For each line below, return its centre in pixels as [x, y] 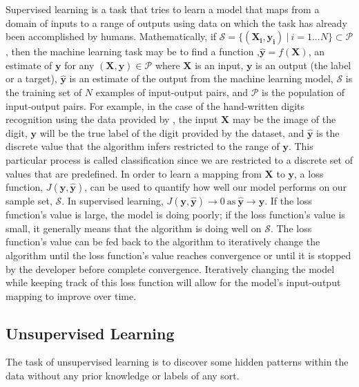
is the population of [303, 92]
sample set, [29, 201]
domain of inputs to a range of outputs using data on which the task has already [176, 22]
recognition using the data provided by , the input [112, 119]
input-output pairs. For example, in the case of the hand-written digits [155, 105]
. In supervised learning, [113, 201]
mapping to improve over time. [71, 295]
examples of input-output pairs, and [172, 92]
